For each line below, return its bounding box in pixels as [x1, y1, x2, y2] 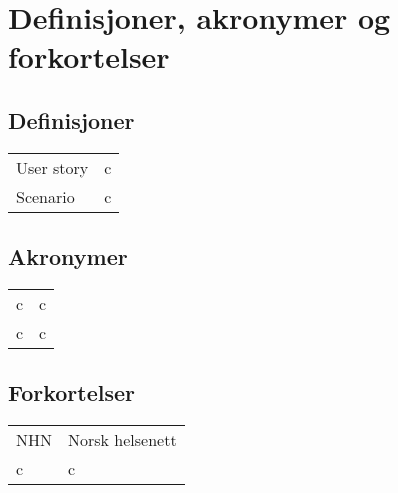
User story [16, 155, 89, 179]
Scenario [16, 184, 75, 208]
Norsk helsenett [68, 428, 177, 452]
